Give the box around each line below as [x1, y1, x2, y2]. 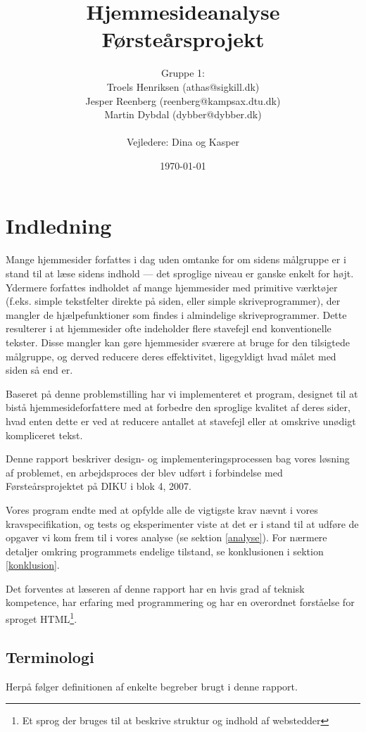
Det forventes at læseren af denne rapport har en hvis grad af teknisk [6, 581, 305, 595]
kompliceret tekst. [6, 427, 83, 442]
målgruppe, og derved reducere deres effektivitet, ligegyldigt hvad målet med [6, 348, 336, 363]
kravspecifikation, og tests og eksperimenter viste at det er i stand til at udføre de [6, 516, 359, 531]
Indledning [6, 211, 112, 240]
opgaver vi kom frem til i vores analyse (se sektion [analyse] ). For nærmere [6, 530, 327, 545]
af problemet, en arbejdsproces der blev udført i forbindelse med [6, 465, 283, 479]
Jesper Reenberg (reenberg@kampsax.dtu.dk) [85, 93, 281, 108]
